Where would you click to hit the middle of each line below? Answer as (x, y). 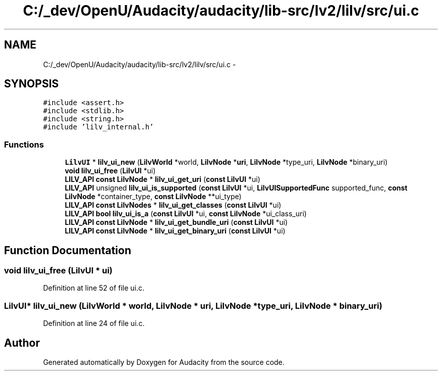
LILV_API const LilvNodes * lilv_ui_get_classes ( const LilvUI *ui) (173, 205)
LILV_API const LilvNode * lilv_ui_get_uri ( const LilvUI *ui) (162, 179)
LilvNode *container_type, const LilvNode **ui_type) (153, 197)
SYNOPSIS (32, 84)
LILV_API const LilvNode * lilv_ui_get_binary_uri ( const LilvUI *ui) (175, 231)
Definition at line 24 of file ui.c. (94, 323)
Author (22, 343)
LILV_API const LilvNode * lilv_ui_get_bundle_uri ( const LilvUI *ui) (176, 222)
